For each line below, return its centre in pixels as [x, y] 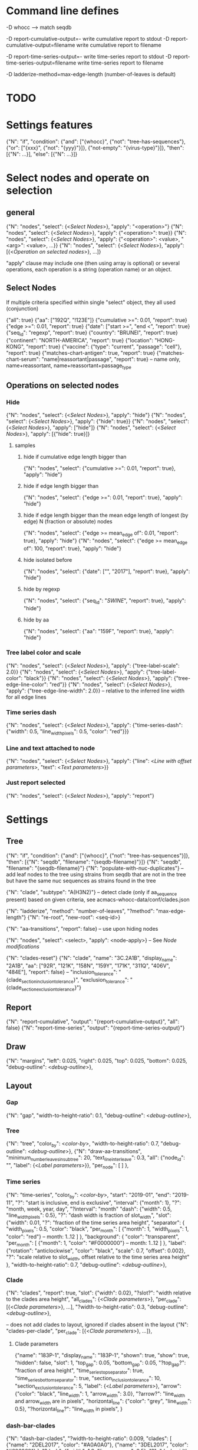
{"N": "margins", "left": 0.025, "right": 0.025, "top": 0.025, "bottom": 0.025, [97, 1061]
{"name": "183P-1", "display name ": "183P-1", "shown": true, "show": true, [102, 1356]
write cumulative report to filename [119, 45]
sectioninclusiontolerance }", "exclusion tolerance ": [75, 980]
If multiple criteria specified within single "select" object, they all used [91, 302]
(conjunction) [22, 308]
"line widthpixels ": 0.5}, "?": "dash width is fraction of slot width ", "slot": [89, 1216]
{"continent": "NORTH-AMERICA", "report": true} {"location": [80, 340]
